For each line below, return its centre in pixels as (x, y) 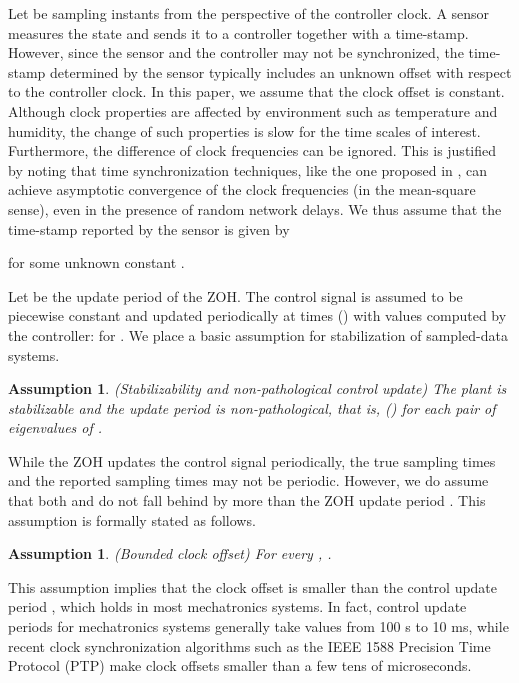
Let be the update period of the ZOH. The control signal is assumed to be (235, 295)
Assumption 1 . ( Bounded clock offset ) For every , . (170, 553)
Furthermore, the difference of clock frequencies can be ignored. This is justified (252, 150)
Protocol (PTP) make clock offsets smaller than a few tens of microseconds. (240, 665)
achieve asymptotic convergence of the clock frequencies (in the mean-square (242, 189)
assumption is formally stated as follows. (132, 519)
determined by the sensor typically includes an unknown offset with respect (281, 71)
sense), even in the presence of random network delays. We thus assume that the (255, 208)
